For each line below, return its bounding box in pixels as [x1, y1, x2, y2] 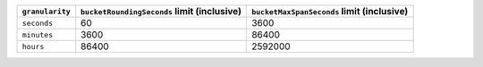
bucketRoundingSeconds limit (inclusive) [80, 5, 241, 17]
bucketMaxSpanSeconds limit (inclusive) [251, 5, 409, 17]
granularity [21, 6, 71, 16]
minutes [21, 29, 54, 39]
